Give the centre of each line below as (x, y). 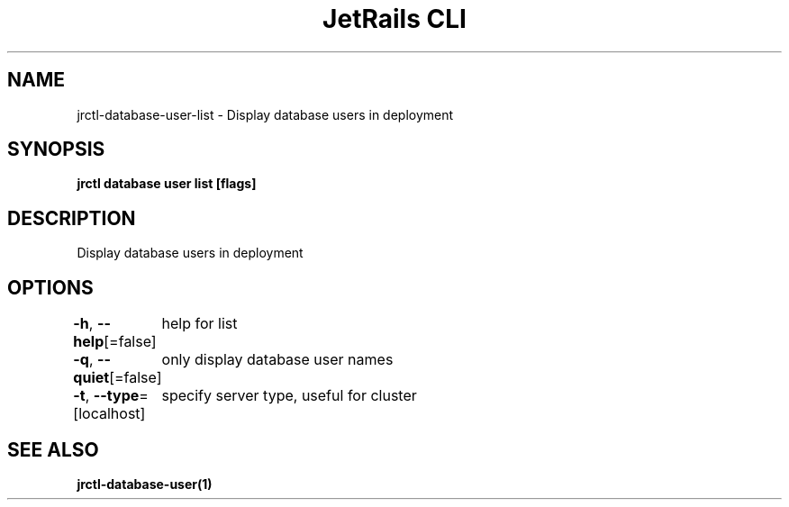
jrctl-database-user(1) (145, 484)
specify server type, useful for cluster (289, 396)
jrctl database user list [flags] (167, 184)
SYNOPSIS (56, 149)
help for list (200, 324)
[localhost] (109, 414)
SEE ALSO (53, 449)
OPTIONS (50, 287)
